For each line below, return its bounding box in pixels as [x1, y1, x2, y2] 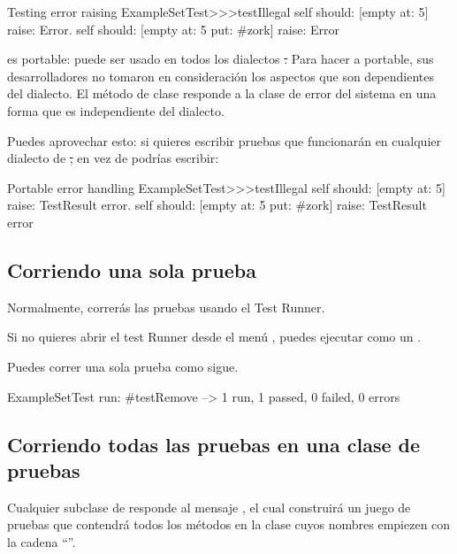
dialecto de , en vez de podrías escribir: [7, 149, 219, 167]
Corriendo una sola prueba [7, 256, 256, 283]
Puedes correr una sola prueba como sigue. [7, 357, 239, 375]
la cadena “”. [7, 532, 76, 550]
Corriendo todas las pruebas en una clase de [7, 430, 421, 458]
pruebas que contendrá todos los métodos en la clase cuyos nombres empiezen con [7, 515, 451, 534]
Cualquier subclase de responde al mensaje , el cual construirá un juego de [7, 497, 411, 516]
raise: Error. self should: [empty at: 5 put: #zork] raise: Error [7, 19, 339, 38]
